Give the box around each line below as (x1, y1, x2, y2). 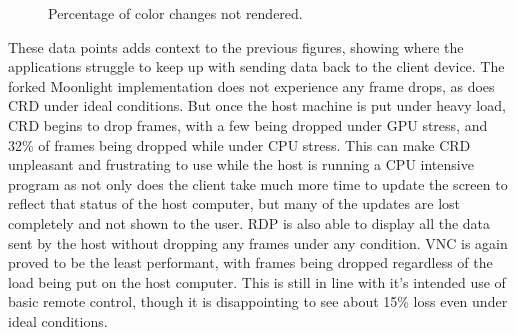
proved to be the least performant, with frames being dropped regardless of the (8, 252, 493, 273)
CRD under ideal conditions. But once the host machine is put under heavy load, (8, 95, 506, 116)
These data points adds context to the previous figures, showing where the (8, 36, 464, 57)
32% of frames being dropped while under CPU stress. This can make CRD (8, 134, 471, 155)
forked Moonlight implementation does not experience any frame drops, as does (8, 75, 495, 96)
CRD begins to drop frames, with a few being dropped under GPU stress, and (8, 114, 488, 135)
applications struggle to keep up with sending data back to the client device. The (8, 56, 505, 77)
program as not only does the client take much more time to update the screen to (8, 173, 508, 194)
